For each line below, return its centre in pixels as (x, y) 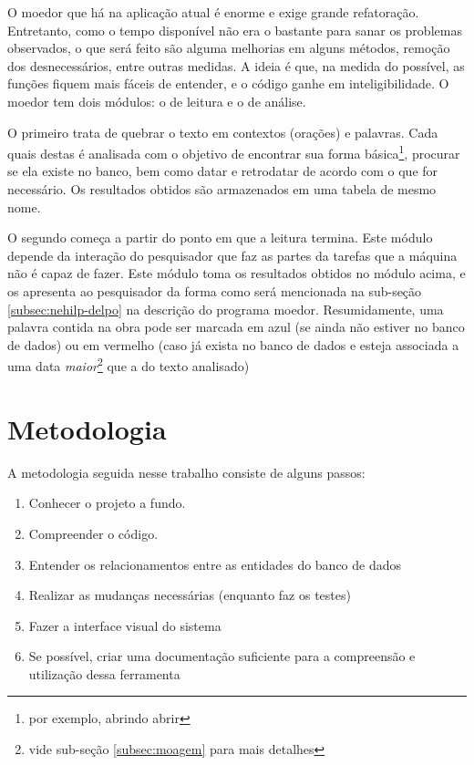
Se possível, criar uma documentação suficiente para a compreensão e (222, 656)
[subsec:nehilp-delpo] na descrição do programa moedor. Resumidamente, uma (226, 309)
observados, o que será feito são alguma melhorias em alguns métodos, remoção (229, 48)
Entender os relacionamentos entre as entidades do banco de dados (215, 564)
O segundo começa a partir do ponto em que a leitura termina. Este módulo (220, 238)
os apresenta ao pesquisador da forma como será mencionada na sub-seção (215, 290)
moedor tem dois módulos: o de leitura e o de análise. (157, 101)
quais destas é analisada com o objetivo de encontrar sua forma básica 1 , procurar (234, 152)
